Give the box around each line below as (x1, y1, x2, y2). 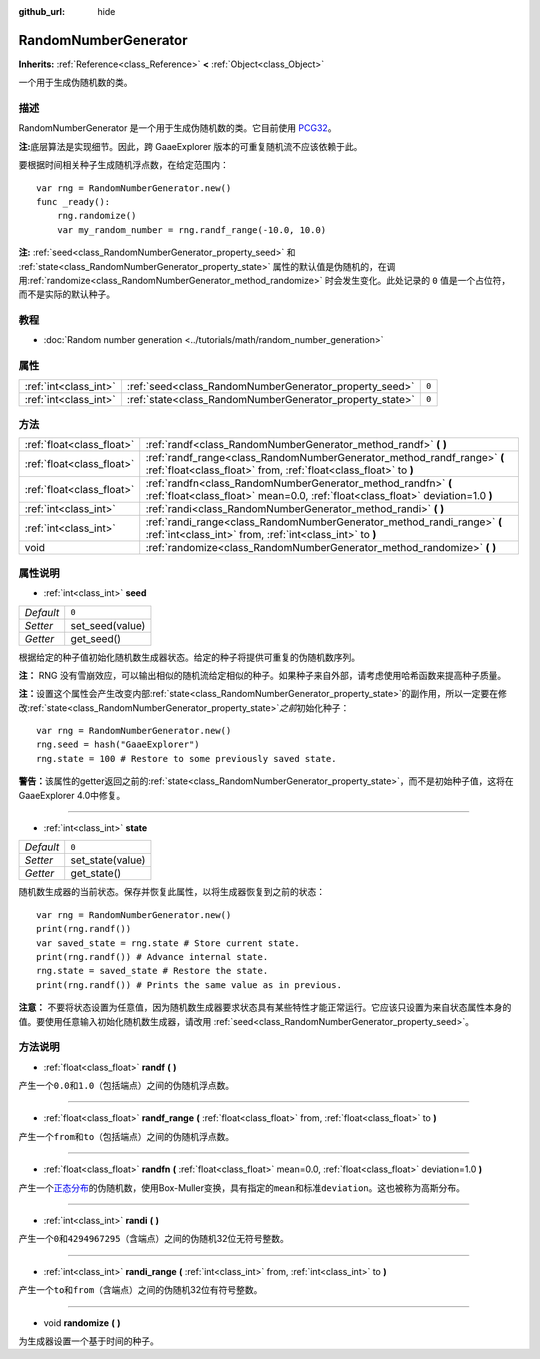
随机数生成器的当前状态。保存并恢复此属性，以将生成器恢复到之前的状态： (18, 886, 325, 898)
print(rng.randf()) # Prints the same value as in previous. (36, 979, 342, 990)
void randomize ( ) (43, 1316, 121, 1329)
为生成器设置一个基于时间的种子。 (18, 1335, 159, 1347)
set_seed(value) (70, 618, 146, 632)
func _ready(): (36, 196, 111, 207)
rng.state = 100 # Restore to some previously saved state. (36, 753, 337, 764)
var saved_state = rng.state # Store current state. (36, 937, 300, 949)
